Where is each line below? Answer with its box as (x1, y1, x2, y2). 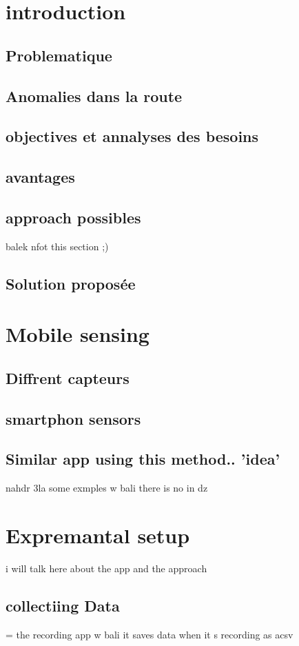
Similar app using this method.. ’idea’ (6, 448, 280, 470)
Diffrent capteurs (6, 367, 130, 388)
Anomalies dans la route (6, 85, 183, 106)
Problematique (6, 44, 112, 65)
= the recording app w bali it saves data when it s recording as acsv (6, 627, 293, 641)
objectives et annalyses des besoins (6, 125, 259, 147)
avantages (6, 166, 75, 188)
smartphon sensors (6, 407, 141, 429)
